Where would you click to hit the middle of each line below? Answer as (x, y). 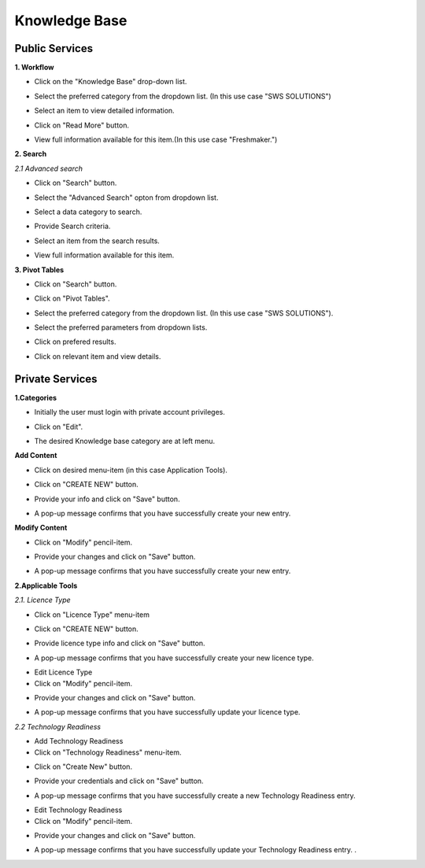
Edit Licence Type (63, 672)
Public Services (54, 48)
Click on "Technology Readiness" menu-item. (108, 752)
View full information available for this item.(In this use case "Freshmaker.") (156, 140)
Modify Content (41, 528)
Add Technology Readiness (79, 741)
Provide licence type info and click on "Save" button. (120, 643)
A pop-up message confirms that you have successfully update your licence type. (167, 712)
